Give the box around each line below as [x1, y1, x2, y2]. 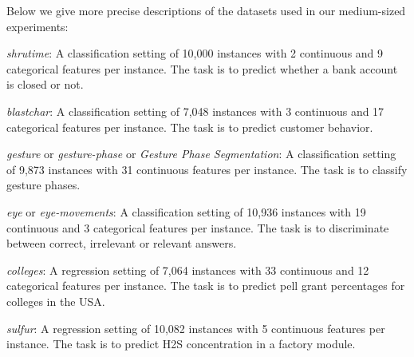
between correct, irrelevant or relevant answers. [6, 235, 237, 252]
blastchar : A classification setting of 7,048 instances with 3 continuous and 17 [6, 102, 384, 119]
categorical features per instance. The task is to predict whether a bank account [6, 60, 398, 77]
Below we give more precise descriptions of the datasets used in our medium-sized [6, 2, 406, 18]
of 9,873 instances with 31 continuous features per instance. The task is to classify [6, 161, 408, 177]
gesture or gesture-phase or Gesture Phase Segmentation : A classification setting [6, 145, 396, 162]
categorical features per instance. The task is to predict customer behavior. [6, 118, 373, 135]
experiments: [6, 18, 69, 34]
